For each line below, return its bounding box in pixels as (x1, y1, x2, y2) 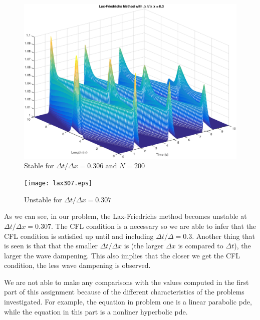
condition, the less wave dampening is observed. (4, 260, 151, 270)
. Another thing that (192, 230, 255, 241)
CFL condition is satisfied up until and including (4, 230, 154, 241)
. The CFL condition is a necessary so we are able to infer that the (51, 220, 256, 231)
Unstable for (24, 194, 62, 204)
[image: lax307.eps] (24, 180, 93, 187)
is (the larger (124, 240, 164, 251)
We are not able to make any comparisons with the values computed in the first (4, 276, 249, 287)
